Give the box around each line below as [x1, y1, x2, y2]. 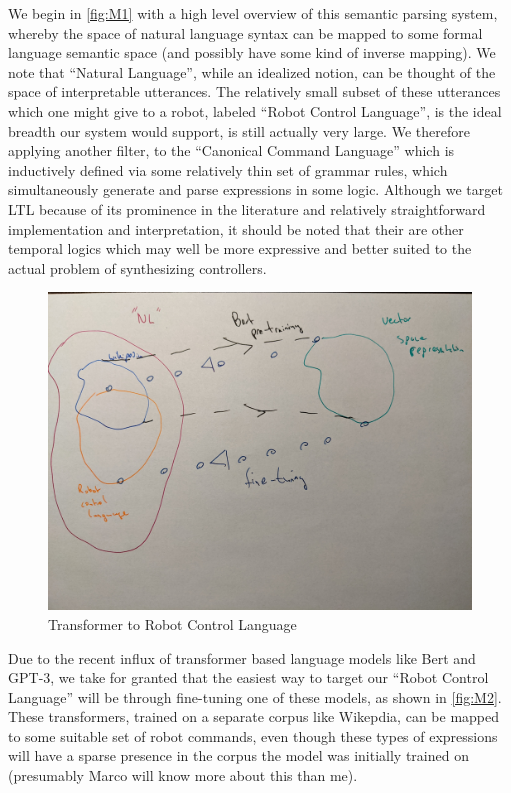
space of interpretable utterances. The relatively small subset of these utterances [8, 81, 501, 102]
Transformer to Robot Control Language [48, 613, 297, 634]
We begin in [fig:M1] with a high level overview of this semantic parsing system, [8, 3, 498, 23]
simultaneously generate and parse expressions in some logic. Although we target [8, 179, 503, 200]
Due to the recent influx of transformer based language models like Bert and [8, 647, 476, 668]
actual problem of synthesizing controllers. [8, 257, 267, 278]
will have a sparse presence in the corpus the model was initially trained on [8, 745, 469, 766]
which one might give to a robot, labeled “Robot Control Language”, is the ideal [8, 100, 502, 121]
